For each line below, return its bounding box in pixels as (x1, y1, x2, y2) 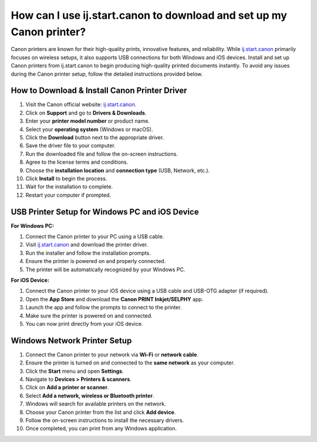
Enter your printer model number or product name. (25, 117, 150, 124)
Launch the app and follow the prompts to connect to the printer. (25, 304, 182, 311)
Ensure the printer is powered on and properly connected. (25, 258, 166, 265)
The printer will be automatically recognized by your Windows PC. (25, 266, 186, 273)
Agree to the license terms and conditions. (25, 158, 129, 166)
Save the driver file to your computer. (25, 142, 116, 149)
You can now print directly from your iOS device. (25, 320, 143, 327)
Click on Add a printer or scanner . (25, 384, 109, 391)
